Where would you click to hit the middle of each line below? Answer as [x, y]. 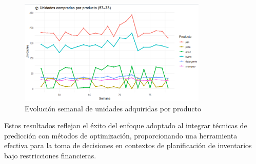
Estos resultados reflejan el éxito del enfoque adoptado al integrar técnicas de [126, 125]
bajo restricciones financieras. [50, 155]
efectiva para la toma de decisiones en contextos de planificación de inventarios [128, 145]
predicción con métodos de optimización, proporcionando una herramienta [121, 135]
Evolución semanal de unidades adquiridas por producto [113, 108]
